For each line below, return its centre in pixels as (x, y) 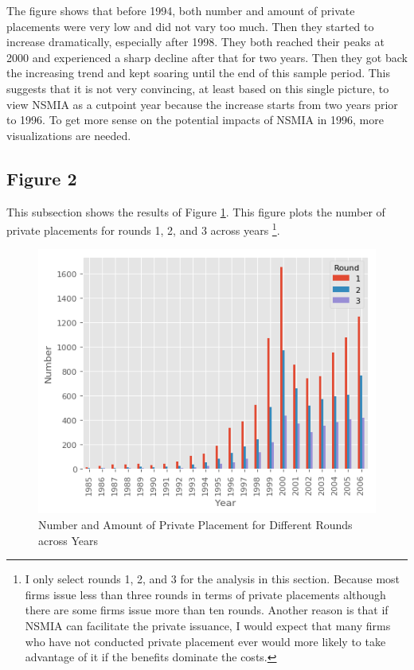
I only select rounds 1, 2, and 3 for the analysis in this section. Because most (213, 579)
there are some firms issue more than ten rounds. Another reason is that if (207, 610)
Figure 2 (42, 178)
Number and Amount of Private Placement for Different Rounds (195, 524)
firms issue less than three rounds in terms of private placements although (205, 594)
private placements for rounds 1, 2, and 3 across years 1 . (143, 229)
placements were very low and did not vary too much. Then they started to (190, 26)
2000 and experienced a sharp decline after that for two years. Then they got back (207, 57)
